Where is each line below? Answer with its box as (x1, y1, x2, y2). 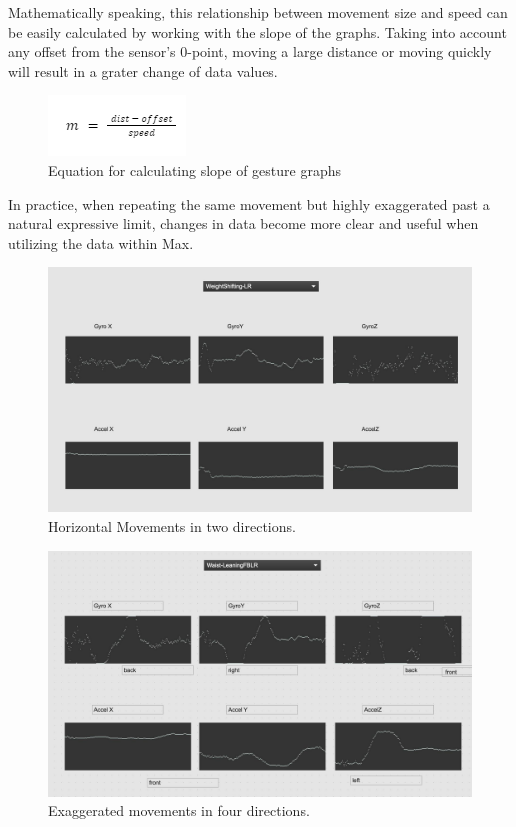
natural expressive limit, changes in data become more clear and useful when (8, 213, 479, 234)
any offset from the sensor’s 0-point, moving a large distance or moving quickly (8, 41, 492, 62)
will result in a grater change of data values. (8, 60, 278, 81)
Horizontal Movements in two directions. (48, 516, 296, 537)
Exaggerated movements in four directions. (48, 800, 310, 821)
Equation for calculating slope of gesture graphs (48, 159, 342, 180)
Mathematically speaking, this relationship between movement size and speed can (8, 2, 508, 22)
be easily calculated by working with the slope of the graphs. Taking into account (8, 21, 507, 42)
